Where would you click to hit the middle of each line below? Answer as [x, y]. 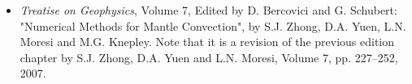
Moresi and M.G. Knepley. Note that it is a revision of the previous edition [207, 42]
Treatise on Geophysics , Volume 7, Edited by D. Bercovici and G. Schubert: [208, 10]
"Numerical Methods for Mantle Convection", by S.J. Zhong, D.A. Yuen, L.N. [213, 25]
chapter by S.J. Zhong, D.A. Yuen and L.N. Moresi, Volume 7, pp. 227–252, [209, 57]
